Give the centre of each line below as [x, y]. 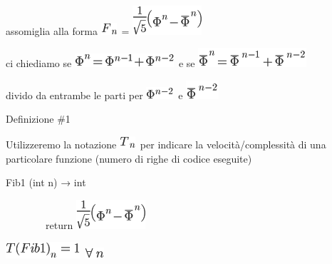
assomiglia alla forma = [68, 30]
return [59, 224]
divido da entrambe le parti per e [94, 95]
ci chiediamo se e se [100, 63]
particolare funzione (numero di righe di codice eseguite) [129, 158]
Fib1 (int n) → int [46, 182]
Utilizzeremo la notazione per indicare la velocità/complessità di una [166, 144]
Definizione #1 [38, 119]
